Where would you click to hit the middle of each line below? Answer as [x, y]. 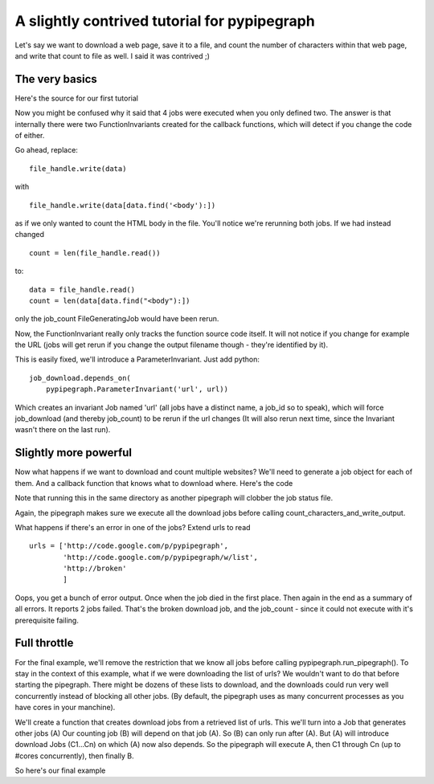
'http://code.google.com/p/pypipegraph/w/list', [161, 557]
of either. [30, 136]
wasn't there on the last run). [63, 430]
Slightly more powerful [74, 453]
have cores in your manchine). [65, 708]
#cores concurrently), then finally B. [74, 756]
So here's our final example [60, 770]
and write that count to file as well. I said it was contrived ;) [113, 55]
